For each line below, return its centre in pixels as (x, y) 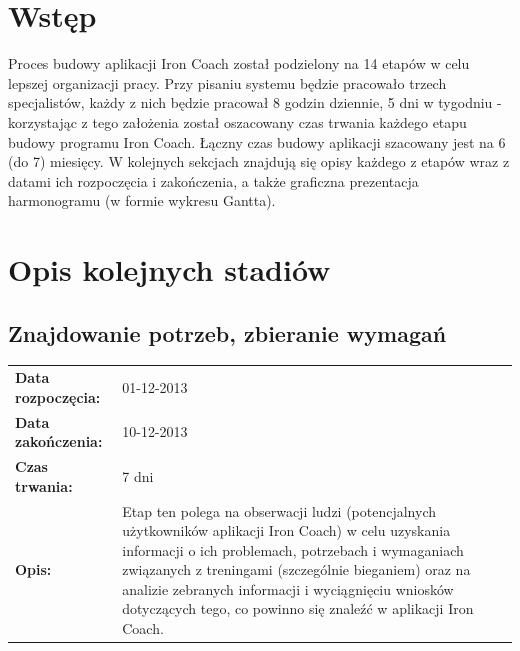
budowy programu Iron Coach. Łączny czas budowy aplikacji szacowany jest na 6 (257, 141)
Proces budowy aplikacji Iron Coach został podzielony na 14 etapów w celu (239, 63)
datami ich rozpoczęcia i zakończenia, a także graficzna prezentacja (213, 180)
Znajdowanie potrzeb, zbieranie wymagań (227, 332)
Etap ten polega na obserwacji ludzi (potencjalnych (279, 510)
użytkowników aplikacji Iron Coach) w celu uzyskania (286, 530)
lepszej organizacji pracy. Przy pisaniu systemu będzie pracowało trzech (227, 82)
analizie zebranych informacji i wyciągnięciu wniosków (288, 588)
